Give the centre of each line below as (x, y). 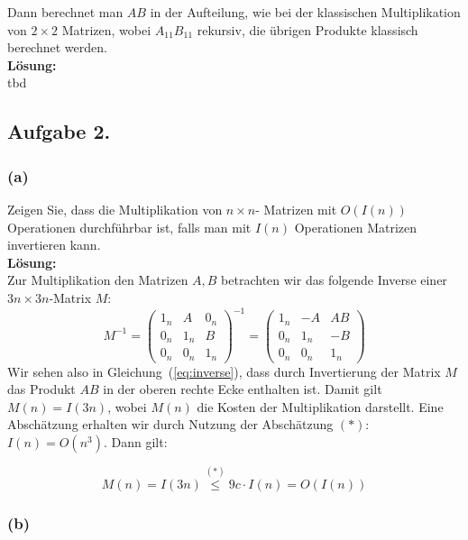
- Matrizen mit (296, 209)
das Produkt (41, 389)
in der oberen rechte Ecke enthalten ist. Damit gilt (243, 389)
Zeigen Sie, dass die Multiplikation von (115, 209)
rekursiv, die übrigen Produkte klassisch (307, 29)
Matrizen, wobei (106, 29)
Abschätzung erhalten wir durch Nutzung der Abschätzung (170, 424)
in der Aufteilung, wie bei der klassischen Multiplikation (305, 12)
